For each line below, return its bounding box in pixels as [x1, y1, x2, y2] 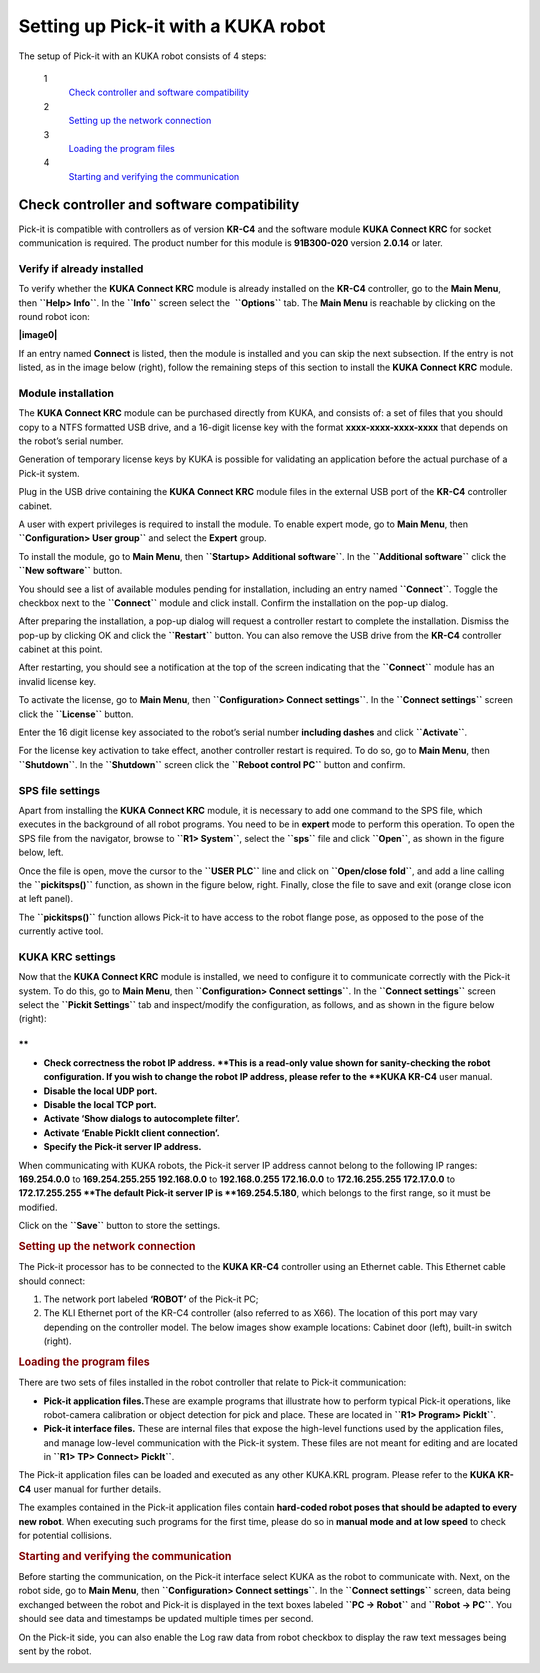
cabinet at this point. [18, 643, 104, 655]
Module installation [18, 386, 115, 400]
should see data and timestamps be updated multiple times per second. [18, 1613, 314, 1625]
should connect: [18, 1275, 85, 1287]
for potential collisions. [18, 1530, 112, 1542]
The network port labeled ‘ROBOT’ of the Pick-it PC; [43, 1293, 259, 1305]
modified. [18, 1201, 58, 1213]
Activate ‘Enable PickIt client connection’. [43, 1126, 220, 1139]
